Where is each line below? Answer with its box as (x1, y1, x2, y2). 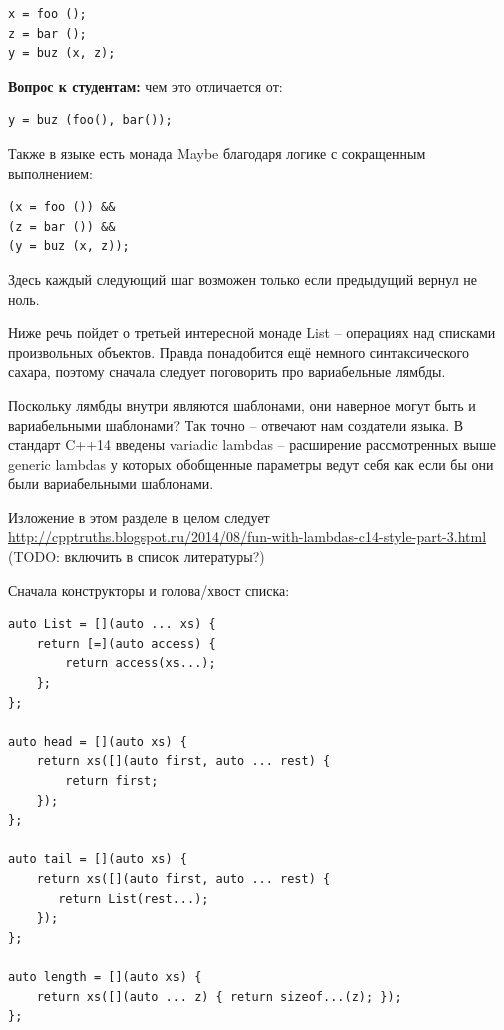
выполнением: (8, 162, 93, 183)
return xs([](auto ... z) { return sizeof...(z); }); (36, 989, 402, 1004)
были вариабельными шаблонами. (8, 473, 214, 494)
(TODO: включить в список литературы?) (8, 546, 265, 567)
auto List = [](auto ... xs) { (8, 617, 216, 632)
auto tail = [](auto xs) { (8, 852, 187, 867)
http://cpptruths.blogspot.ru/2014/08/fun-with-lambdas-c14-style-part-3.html (8, 526, 487, 547)
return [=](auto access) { (36, 636, 216, 651)
